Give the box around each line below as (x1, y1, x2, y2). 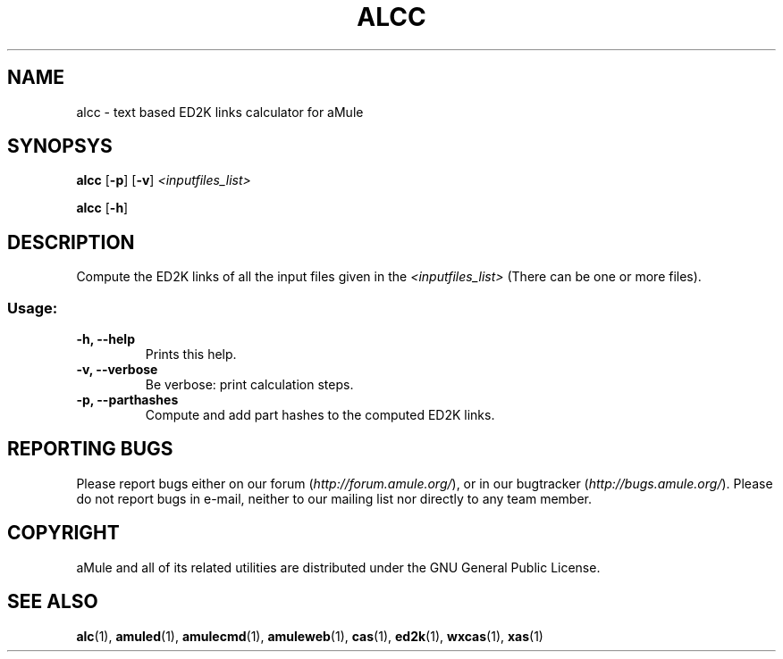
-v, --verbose (76, 362, 158, 378)
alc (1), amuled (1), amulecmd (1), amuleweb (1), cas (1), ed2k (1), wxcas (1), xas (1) (76, 628, 543, 644)
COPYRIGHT (7, 521, 120, 545)
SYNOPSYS (7, 135, 113, 158)
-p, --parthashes (76, 392, 179, 408)
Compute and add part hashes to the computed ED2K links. (145, 407, 495, 423)
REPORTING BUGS (7, 438, 173, 461)
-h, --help (76, 331, 135, 347)
